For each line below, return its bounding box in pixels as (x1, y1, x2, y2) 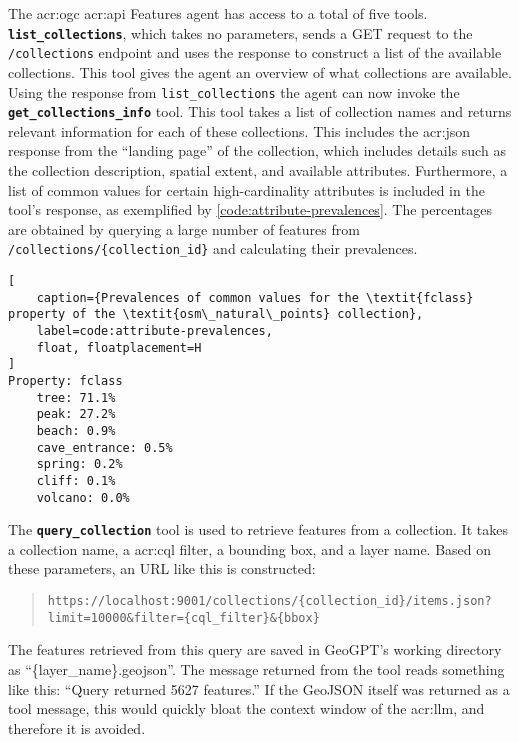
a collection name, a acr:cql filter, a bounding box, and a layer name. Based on (8, 538, 492, 559)
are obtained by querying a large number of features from (8, 218, 360, 239)
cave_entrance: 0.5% (36, 440, 173, 455)
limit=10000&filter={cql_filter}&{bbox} (47, 610, 320, 625)
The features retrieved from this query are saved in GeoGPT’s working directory (8, 639, 502, 660)
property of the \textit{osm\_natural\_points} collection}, (8, 307, 424, 322)
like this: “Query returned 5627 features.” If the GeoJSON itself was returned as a (8, 678, 510, 699)
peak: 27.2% (36, 407, 116, 422)
